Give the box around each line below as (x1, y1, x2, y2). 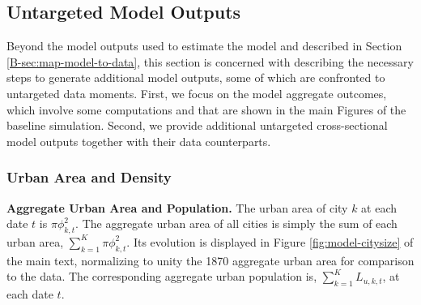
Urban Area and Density (6, 167, 172, 187)
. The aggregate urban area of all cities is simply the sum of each (75, 215, 398, 232)
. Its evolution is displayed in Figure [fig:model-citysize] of (126, 233, 414, 250)
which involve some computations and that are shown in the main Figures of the (6, 101, 406, 118)
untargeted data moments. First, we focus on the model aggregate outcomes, (6, 84, 387, 101)
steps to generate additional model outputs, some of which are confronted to (6, 69, 385, 86)
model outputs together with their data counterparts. (6, 132, 271, 149)
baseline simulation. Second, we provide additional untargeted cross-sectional (6, 117, 388, 134)
